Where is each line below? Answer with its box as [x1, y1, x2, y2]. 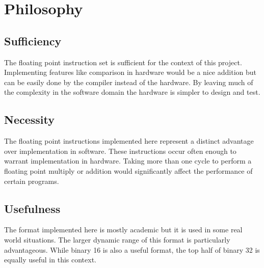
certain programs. [4, 175, 59, 186]
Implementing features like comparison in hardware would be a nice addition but [4, 67, 256, 77]
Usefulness [4, 200, 61, 216]
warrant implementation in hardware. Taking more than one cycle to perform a [4, 155, 252, 166]
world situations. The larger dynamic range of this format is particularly [4, 234, 230, 245]
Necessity [4, 112, 55, 127]
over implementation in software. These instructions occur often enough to [4, 145, 236, 156]
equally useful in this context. [4, 254, 97, 265]
